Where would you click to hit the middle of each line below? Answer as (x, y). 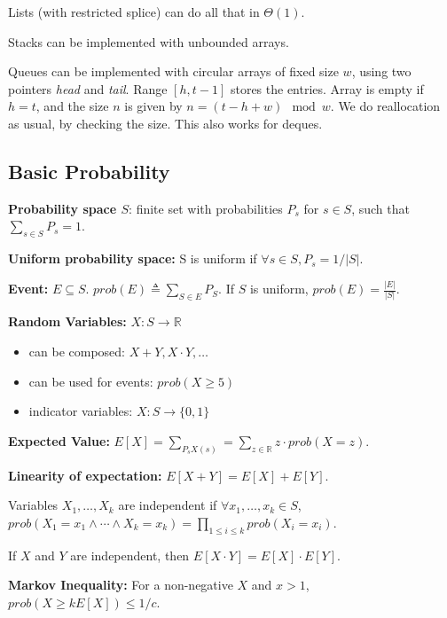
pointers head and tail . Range (88, 88)
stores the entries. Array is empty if (327, 88)
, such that (380, 208)
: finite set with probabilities (206, 208)
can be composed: (77, 351)
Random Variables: (67, 321)
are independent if (168, 505)
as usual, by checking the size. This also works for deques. (165, 123)
